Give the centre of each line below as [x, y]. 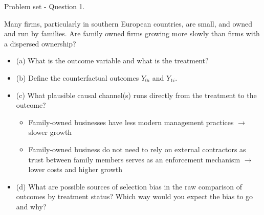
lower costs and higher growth [75, 169]
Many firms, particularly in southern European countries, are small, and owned [128, 23]
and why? [31, 206]
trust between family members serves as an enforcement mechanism [134, 159]
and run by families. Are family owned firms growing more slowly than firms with [132, 33]
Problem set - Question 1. [45, 6]
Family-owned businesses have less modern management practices [131, 122]
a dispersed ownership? [40, 43]
